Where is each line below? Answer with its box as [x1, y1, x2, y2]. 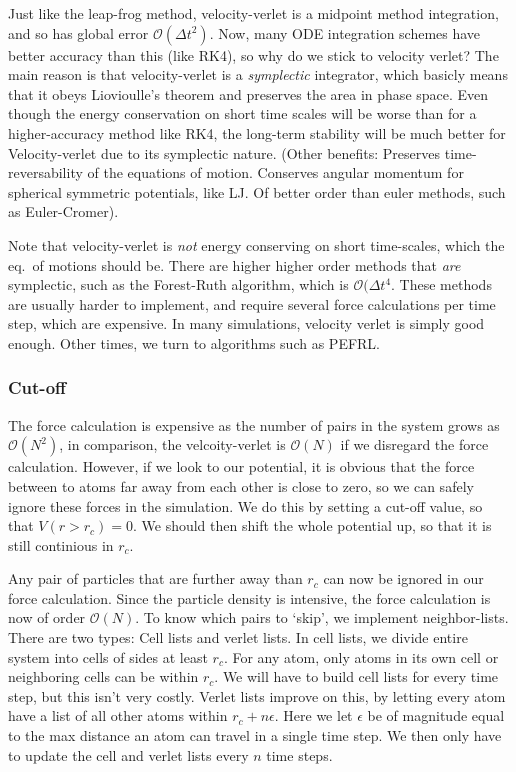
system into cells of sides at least [8, 646, 208, 667]
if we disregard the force [340, 434, 489, 455]
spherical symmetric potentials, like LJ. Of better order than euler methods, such [8, 181, 506, 202]
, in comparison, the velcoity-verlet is [59, 434, 286, 455]
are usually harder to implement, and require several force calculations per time [8, 293, 496, 314]
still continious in [8, 534, 114, 555]
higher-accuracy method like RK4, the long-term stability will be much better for [8, 122, 506, 143]
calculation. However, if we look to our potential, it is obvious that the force [8, 456, 475, 477]
